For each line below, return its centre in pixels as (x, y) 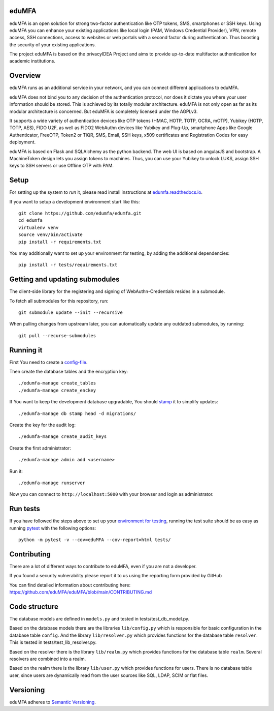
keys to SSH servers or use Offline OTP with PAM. (62, 166)
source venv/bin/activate (51, 235)
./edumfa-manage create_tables (57, 383)
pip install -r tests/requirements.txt (68, 265)
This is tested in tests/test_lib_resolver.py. (53, 642)
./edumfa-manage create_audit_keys (63, 437)
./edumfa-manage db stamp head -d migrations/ (77, 413)
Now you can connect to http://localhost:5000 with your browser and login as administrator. (111, 494)
